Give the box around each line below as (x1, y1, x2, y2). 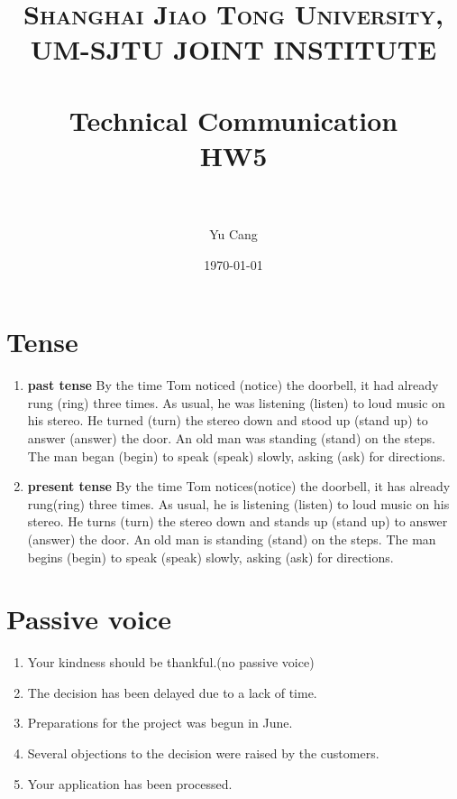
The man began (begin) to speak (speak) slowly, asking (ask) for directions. (27, 446, 446, 465)
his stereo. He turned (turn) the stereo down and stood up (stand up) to (27, 411, 428, 430)
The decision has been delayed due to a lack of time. (27, 683, 317, 701)
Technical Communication (69, 101, 398, 138)
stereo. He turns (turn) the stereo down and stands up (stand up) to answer (27, 512, 448, 531)
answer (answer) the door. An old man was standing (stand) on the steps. (27, 428, 435, 447)
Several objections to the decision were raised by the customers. (27, 744, 379, 763)
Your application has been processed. (27, 774, 233, 793)
